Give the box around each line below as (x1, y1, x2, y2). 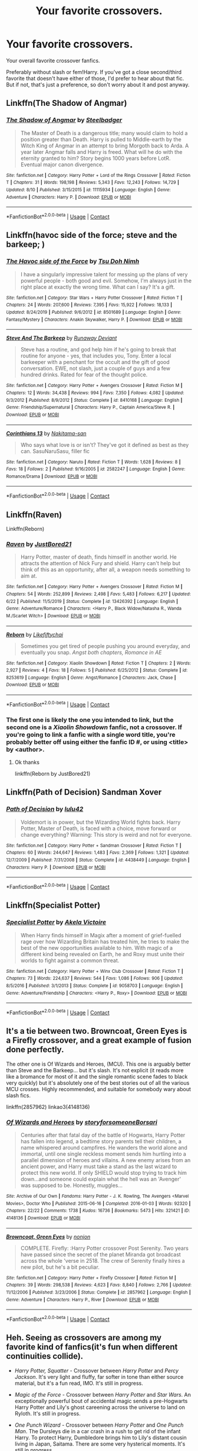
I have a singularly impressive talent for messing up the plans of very (20, 270, 188, 278)
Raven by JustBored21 (6, 540, 72, 548)
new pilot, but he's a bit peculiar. (20, 1263, 100, 1271)
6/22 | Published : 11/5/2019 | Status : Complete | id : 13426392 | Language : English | (6, 598, 179, 604)
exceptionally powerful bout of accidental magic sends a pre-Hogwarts (14, 1397, 188, 1404)
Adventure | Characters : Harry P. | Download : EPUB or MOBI (6, 194, 131, 200)
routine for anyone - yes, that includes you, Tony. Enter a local (20, 352, 171, 359)
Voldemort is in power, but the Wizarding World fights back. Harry (20, 818, 181, 826)
